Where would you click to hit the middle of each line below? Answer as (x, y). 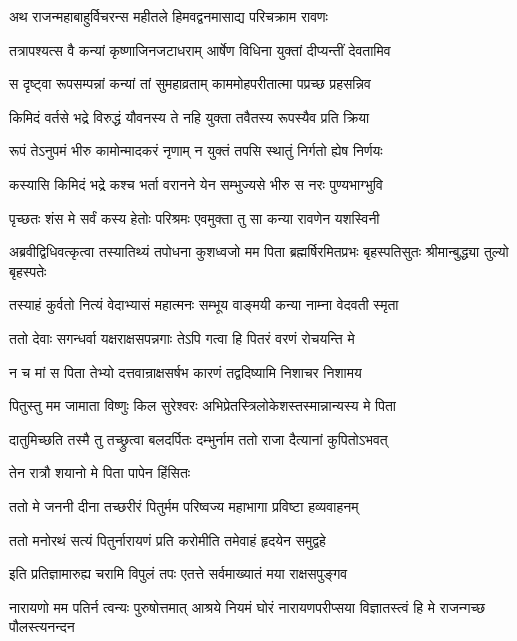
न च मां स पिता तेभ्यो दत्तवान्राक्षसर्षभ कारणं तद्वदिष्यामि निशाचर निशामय (185, 371)
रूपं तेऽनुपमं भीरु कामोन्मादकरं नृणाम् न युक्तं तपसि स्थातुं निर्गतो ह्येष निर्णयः (196, 150)
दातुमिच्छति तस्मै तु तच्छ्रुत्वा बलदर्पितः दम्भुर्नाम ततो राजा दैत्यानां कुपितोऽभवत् (198, 438)
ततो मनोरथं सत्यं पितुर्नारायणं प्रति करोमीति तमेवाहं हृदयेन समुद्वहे (167, 539)
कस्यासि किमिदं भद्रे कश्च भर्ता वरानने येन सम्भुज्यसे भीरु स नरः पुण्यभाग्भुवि (196, 183)
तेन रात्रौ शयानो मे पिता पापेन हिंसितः (100, 472)
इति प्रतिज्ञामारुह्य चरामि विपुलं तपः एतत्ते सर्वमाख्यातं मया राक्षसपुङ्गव (178, 573)
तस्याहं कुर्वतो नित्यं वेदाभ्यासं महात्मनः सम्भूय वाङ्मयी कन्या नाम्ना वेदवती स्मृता (204, 304)
